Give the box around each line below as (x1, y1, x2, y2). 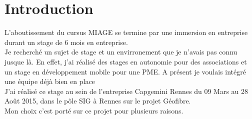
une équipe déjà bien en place (4, 76, 95, 86)
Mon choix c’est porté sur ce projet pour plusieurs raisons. (4, 105, 183, 115)
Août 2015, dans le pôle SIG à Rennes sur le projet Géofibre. (4, 95, 191, 106)
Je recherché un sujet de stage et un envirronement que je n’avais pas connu (4, 46, 237, 57)
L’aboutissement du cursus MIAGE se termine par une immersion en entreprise (4, 27, 248, 37)
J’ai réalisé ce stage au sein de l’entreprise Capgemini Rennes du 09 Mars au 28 (4, 85, 248, 96)
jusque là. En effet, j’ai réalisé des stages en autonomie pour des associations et (4, 56, 247, 66)
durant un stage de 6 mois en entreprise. (4, 36, 128, 47)
